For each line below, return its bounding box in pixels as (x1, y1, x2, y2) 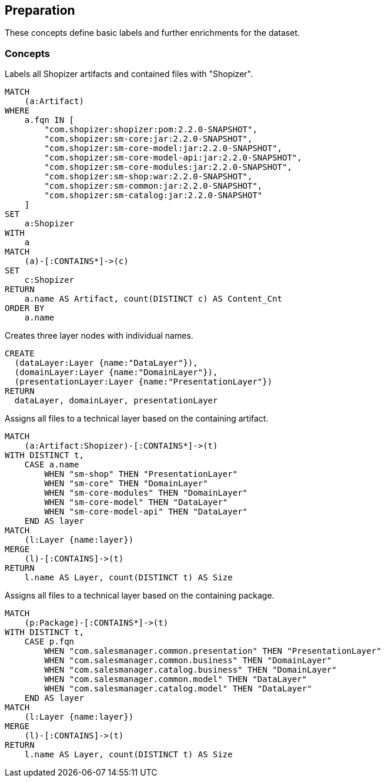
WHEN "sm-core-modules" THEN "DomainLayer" (44, 488, 248, 498)
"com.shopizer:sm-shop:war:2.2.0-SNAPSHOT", (44, 172, 253, 182)
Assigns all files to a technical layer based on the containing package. (5, 590, 274, 601)
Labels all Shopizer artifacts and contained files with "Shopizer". (5, 69, 253, 79)
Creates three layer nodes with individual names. (5, 330, 193, 341)
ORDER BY (5, 303, 45, 313)
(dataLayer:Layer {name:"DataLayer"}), (14, 358, 198, 368)
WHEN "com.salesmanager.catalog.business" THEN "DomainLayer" (44, 665, 337, 675)
